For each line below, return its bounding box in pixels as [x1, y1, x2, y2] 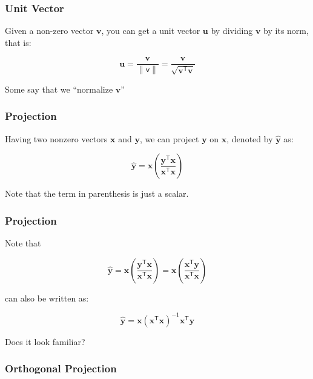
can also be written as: [5, 291, 89, 304]
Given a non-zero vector [5, 24, 94, 37]
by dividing [211, 24, 253, 37]
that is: [5, 36, 31, 48]
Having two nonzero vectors [5, 132, 108, 145]
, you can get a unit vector [101, 24, 200, 37]
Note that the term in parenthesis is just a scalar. [5, 187, 189, 200]
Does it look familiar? [5, 335, 85, 348]
